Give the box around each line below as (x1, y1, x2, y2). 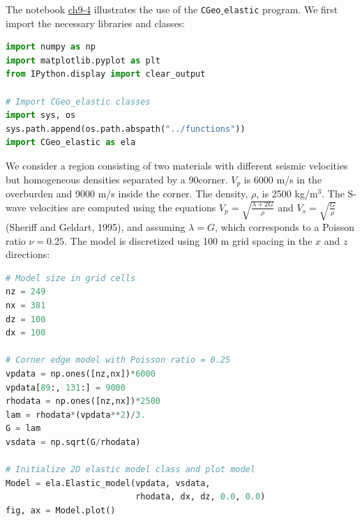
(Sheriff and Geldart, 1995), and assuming (6, 219, 186, 234)
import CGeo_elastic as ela (6, 137, 136, 148)
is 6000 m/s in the (243, 172, 322, 186)
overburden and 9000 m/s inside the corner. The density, (6, 186, 248, 201)
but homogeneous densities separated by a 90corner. (6, 172, 228, 186)
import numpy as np (6, 42, 96, 52)
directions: (6, 247, 50, 262)
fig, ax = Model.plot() (6, 505, 116, 515)
